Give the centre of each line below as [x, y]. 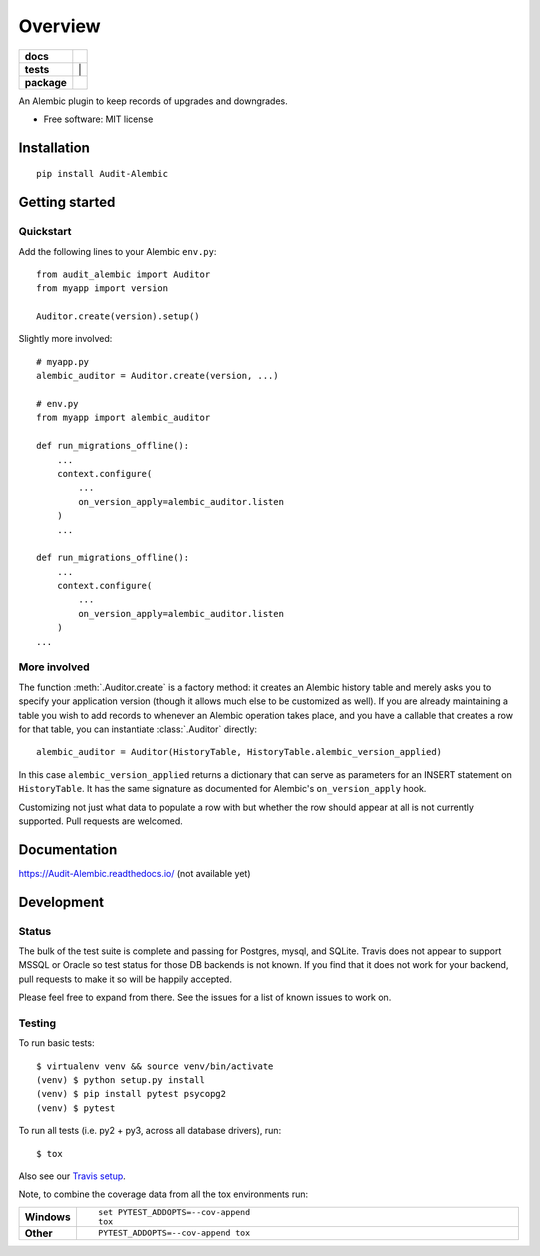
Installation [54, 147]
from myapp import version [102, 288]
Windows [47, 1217]
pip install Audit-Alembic [102, 174]
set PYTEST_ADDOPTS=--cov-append [174, 1211]
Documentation [68, 849]
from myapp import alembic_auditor [123, 418]
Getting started [67, 202]
